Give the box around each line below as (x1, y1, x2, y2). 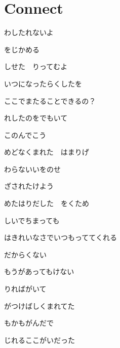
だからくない (4, 249, 47, 259)
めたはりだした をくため (4, 198, 89, 209)
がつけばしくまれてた (4, 300, 75, 311)
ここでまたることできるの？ (4, 95, 96, 106)
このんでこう (4, 129, 47, 140)
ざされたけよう (4, 181, 54, 191)
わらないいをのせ (4, 163, 61, 174)
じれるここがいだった (4, 334, 75, 345)
